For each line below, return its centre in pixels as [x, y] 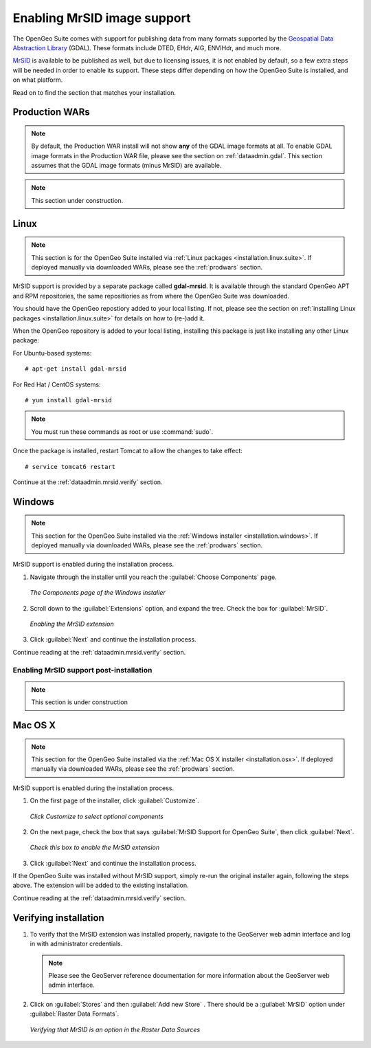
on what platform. [38, 80]
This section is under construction [80, 702]
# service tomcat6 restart [70, 467]
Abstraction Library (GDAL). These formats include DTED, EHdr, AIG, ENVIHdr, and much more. [147, 47]
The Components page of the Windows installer [98, 593]
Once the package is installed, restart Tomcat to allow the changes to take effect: [128, 451]
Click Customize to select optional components [97, 816]
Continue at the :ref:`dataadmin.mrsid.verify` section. [88, 482]
